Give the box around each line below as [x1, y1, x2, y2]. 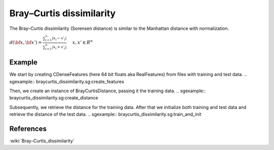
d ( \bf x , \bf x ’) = [9, 40, 43, 46]
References [9, 124, 47, 133]
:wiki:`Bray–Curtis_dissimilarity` [9, 138, 75, 144]
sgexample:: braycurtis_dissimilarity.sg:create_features [9, 79, 124, 85]
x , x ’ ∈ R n [72, 39, 93, 46]
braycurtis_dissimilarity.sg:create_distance [9, 95, 98, 101]
